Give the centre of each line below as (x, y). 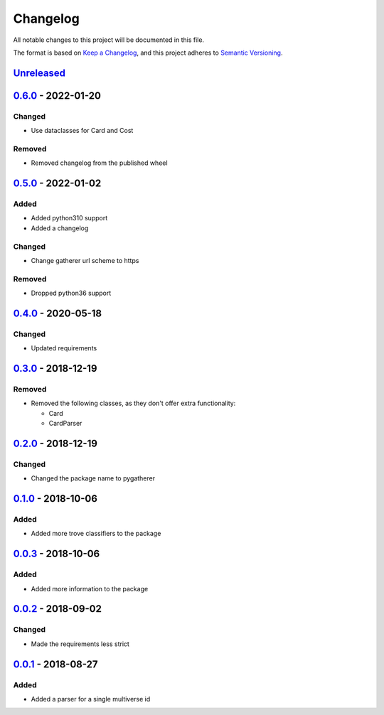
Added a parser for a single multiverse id (91, 699)
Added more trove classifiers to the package (96, 534)
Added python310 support (69, 218)
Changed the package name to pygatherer (93, 478)
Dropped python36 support (71, 293)
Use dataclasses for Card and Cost (82, 131)
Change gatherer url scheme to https (85, 260)
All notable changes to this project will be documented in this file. (109, 40)
